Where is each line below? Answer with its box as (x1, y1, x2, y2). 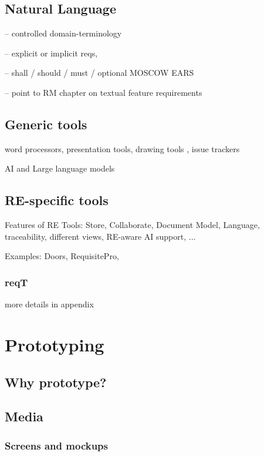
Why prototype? (5, 373, 107, 391)
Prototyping (5, 332, 104, 356)
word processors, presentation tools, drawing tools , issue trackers (5, 142, 240, 155)
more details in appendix (5, 298, 94, 310)
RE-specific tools (5, 191, 109, 209)
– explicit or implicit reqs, (5, 46, 98, 59)
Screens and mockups (5, 438, 108, 452)
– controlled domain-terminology (5, 27, 122, 39)
